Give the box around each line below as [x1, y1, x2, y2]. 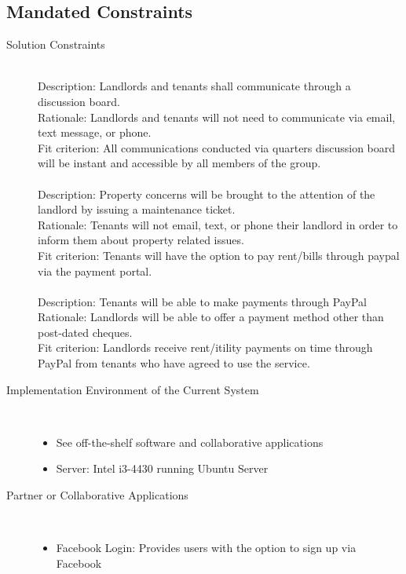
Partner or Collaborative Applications [6, 487, 188, 503]
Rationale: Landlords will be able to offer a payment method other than [38, 309, 384, 325]
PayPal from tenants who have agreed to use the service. [38, 355, 310, 371]
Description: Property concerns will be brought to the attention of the [38, 185, 375, 202]
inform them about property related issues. [38, 232, 244, 248]
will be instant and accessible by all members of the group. [38, 155, 321, 171]
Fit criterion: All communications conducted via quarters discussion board [38, 139, 396, 155]
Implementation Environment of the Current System [6, 381, 259, 397]
